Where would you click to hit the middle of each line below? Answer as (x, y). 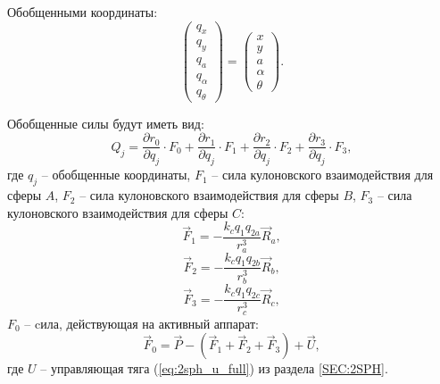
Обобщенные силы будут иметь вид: (106, 123)
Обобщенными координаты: (83, 12)
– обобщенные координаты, (116, 175)
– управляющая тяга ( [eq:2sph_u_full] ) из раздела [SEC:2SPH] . (214, 368)
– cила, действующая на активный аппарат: (141, 323)
